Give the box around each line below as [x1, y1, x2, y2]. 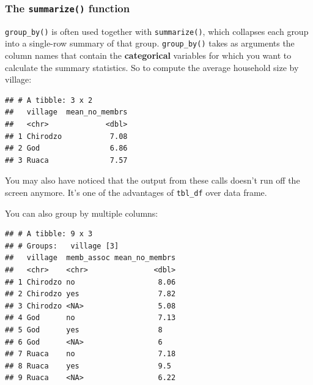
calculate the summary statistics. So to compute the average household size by [5, 61, 299, 73]
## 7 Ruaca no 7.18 [5, 349, 176, 359]
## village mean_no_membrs [5, 108, 128, 117]
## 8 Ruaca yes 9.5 [5, 361, 172, 370]
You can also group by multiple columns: [5, 206, 158, 219]
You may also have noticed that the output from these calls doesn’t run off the [5, 174, 300, 187]
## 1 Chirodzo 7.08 [5, 132, 128, 141]
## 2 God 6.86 [5, 144, 128, 153]
